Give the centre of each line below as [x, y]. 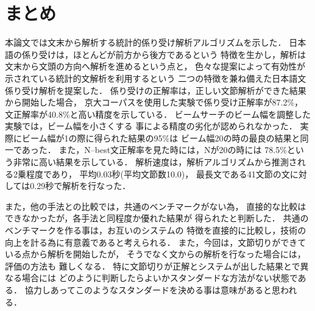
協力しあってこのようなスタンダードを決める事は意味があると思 [152, 290]
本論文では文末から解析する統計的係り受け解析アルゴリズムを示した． [146, 42]
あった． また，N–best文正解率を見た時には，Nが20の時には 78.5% [154, 150]
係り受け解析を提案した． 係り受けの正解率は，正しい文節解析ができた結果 [156, 90]
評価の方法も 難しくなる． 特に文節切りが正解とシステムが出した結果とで [153, 266]
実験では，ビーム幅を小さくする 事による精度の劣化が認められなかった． [151, 126]
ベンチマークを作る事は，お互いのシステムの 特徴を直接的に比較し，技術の [156, 230]
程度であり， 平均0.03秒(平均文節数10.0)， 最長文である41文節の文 [158, 173]
